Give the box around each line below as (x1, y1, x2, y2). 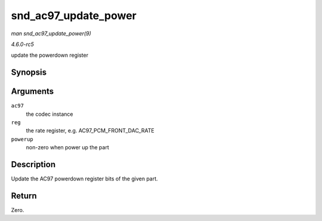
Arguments (11, 87, 54, 97)
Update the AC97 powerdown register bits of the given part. (11, 175, 158, 182)
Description (11, 159, 56, 170)
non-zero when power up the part (26, 144, 110, 151)
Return (11, 191, 37, 201)
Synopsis (11, 67, 47, 78)
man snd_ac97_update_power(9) (11, 30, 92, 37)
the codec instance (26, 110, 74, 118)
